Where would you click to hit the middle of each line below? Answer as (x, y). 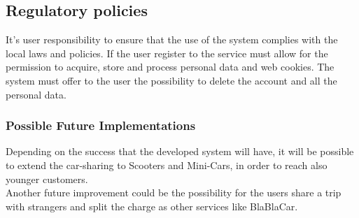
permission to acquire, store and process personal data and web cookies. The (170, 67)
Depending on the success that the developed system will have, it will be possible (180, 151)
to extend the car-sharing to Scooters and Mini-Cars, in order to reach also (167, 165)
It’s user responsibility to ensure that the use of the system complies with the (172, 39)
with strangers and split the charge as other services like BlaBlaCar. (152, 206)
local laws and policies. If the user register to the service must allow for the (167, 53)
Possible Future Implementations (101, 125)
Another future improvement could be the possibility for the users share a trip (174, 192)
